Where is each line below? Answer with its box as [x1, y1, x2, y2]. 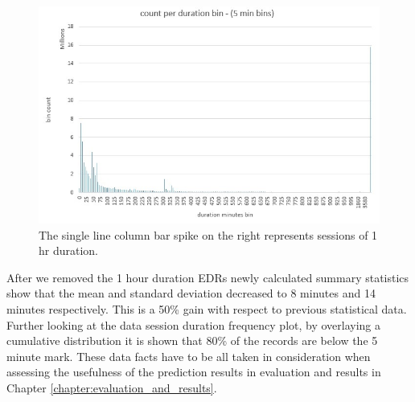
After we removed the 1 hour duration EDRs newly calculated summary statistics [6, 269, 409, 285]
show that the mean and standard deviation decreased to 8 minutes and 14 [6, 285, 376, 301]
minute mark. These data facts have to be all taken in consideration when [6, 347, 371, 364]
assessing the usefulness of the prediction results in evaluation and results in [6, 363, 381, 380]
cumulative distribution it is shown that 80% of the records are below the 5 [6, 332, 378, 349]
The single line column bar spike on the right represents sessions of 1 [39, 226, 378, 243]
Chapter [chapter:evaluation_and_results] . [6, 379, 217, 396]
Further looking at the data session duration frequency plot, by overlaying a [6, 316, 381, 333]
